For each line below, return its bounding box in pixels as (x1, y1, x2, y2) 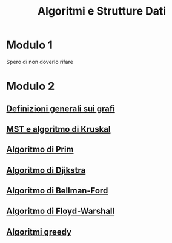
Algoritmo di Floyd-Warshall (6, 206, 115, 216)
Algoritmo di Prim (6, 144, 74, 155)
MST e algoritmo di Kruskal (6, 124, 111, 134)
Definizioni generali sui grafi (6, 103, 115, 114)
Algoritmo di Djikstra (6, 165, 86, 175)
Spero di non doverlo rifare (6, 58, 74, 65)
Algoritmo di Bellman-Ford (6, 186, 108, 196)
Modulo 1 (6, 38, 53, 52)
